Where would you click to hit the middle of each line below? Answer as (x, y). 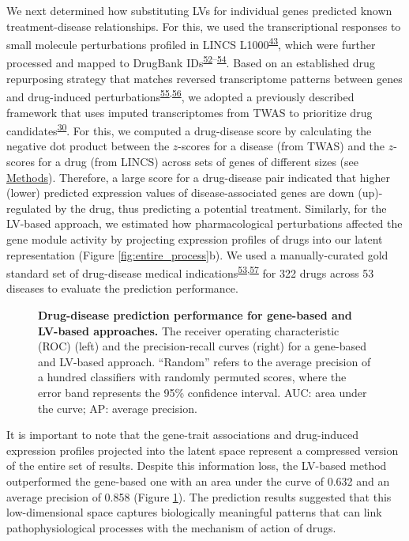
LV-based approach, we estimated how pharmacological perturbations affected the (204, 223)
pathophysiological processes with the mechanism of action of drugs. (171, 527)
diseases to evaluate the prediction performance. (122, 288)
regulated (29, 208)
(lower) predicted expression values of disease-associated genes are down (180, 193)
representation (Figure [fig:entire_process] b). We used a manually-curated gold (197, 254)
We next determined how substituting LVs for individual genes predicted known (199, 10)
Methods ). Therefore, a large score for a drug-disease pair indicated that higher (198, 177)
